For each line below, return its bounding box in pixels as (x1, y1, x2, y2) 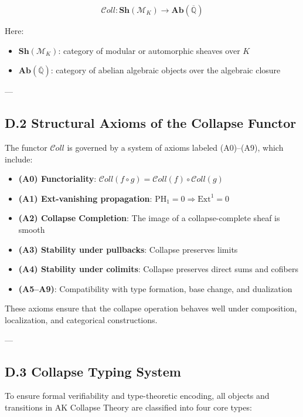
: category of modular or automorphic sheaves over (58, 44, 240, 56)
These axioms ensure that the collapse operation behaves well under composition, (5, 302, 297, 314)
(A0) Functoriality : (18, 172, 97, 185)
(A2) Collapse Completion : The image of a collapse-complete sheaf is (18, 212, 280, 224)
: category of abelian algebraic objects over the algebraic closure (50, 64, 281, 76)
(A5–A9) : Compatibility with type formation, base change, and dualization (18, 282, 292, 294)
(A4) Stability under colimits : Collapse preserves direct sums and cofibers (18, 263, 298, 275)
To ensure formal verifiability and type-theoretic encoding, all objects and (5, 389, 270, 402)
